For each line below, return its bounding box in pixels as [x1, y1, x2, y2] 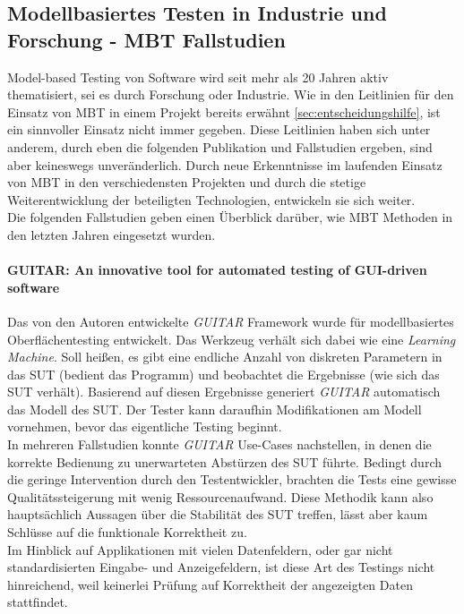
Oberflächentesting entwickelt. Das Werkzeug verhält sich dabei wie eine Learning [7, 329, 456, 348]
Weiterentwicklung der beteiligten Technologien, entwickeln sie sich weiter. [7, 190, 416, 209]
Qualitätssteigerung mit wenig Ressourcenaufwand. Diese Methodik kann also [7, 487, 434, 506]
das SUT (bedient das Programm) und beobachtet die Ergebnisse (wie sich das [7, 364, 440, 383]
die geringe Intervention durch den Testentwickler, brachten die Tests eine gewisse [7, 470, 457, 489]
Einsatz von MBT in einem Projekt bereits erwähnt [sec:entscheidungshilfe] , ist [7, 102, 441, 121]
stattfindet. [7, 593, 68, 611]
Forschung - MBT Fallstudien [7, 25, 286, 53]
